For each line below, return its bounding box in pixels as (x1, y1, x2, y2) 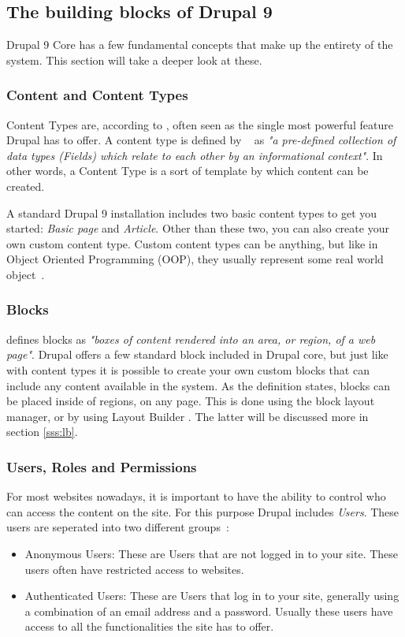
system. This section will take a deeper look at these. (6, 51, 262, 68)
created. (6, 177, 45, 194)
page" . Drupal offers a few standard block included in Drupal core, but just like (6, 346, 388, 363)
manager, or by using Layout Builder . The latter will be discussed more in (6, 408, 369, 424)
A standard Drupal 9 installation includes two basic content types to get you (6, 204, 377, 221)
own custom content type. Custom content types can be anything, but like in (6, 235, 378, 251)
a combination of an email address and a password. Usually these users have (24, 602, 393, 619)
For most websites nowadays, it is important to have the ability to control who (6, 488, 386, 505)
